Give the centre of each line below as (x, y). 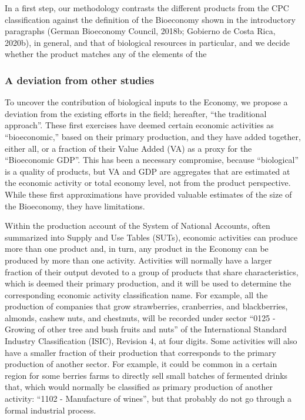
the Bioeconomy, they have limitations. (75, 206)
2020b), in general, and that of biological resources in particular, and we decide (147, 42)
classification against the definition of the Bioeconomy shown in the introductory (150, 19)
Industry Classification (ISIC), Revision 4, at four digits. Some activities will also (151, 341)
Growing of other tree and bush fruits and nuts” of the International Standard (146, 329)
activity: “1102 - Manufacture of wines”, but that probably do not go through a (148, 399)
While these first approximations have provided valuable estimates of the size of (148, 194)
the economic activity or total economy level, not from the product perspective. (148, 183)
